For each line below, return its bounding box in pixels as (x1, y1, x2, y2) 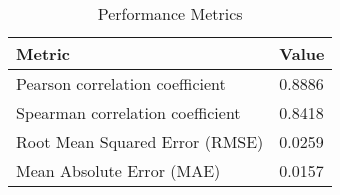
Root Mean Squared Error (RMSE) (16, 130, 264, 153)
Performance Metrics (97, 2, 243, 25)
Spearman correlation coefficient (16, 101, 241, 124)
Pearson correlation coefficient (16, 72, 226, 95)
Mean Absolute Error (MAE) (16, 159, 221, 182)
